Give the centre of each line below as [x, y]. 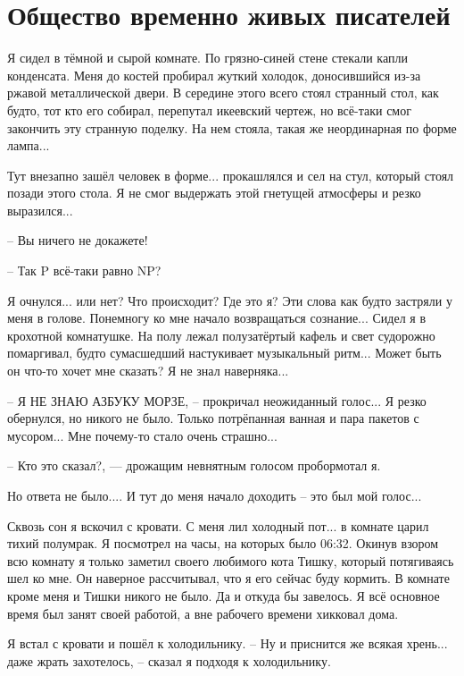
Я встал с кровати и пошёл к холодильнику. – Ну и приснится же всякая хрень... [228, 643]
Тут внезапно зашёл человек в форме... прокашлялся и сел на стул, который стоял [231, 175]
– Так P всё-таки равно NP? [84, 270]
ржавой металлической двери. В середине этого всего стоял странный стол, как [223, 93]
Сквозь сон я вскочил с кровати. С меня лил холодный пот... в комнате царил [218, 525]
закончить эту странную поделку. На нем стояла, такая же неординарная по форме [232, 127]
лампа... [29, 145]
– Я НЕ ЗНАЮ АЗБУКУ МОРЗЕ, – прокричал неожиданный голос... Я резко [217, 400]
